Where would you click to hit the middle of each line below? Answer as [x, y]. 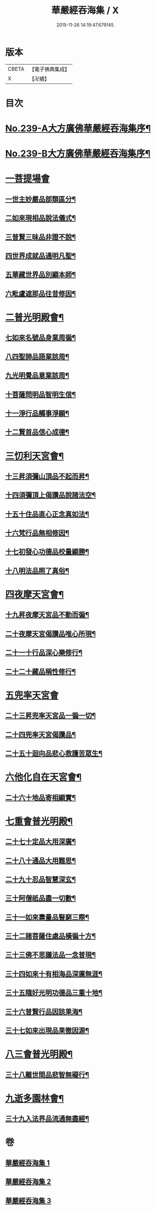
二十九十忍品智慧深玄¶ [41, 879]
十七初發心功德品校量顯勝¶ [47, 552]
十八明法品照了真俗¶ [37, 571]
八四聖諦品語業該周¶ [37, 357]
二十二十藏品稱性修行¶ [41, 672]
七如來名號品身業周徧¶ [41, 338]
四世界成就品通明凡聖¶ [41, 256]
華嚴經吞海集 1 [28, 1163]
